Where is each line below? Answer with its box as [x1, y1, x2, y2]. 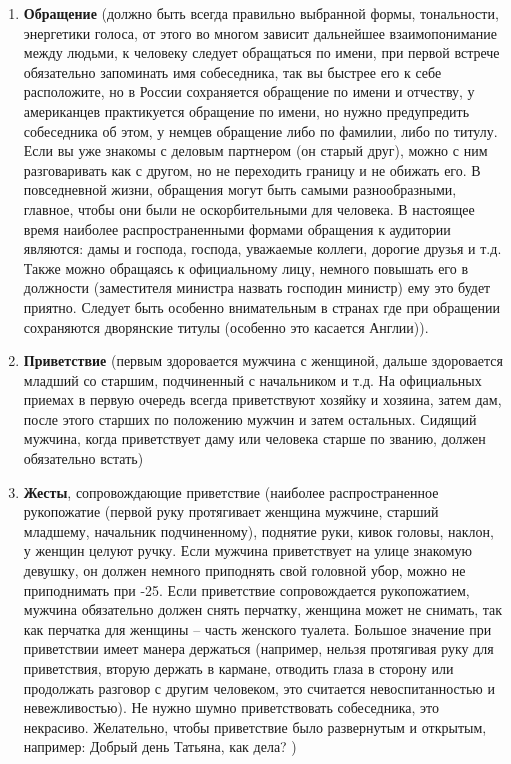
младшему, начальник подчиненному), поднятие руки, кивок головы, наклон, [23, 520, 494, 541]
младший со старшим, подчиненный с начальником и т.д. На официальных [23, 369, 482, 390]
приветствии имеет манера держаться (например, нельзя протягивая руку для [23, 638, 494, 659]
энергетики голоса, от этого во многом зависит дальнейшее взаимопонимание [23, 22, 497, 43]
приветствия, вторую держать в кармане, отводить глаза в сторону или [23, 658, 454, 678]
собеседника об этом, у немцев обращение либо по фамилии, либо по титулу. [23, 120, 498, 141]
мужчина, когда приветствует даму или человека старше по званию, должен [23, 428, 486, 449]
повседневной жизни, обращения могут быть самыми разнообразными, [23, 179, 457, 200]
